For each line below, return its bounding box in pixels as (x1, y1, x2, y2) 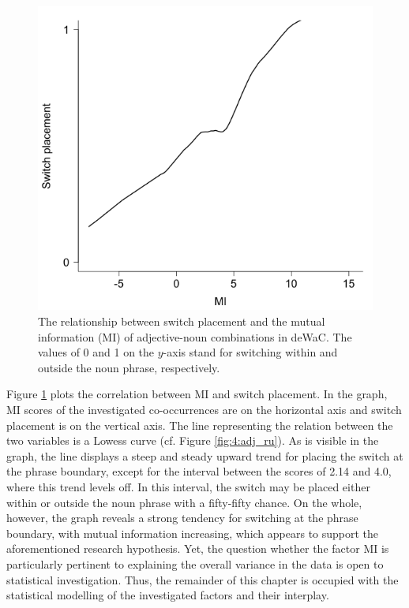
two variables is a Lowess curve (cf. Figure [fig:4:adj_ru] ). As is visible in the (6, 432, 379, 449)
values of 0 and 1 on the (38, 344, 155, 360)
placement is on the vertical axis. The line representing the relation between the (6, 416, 393, 433)
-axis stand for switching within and (163, 344, 338, 360)
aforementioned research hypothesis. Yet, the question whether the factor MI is (6, 540, 389, 557)
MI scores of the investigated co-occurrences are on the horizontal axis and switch (6, 401, 402, 418)
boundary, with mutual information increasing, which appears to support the (6, 524, 379, 541)
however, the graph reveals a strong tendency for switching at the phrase (6, 509, 358, 526)
